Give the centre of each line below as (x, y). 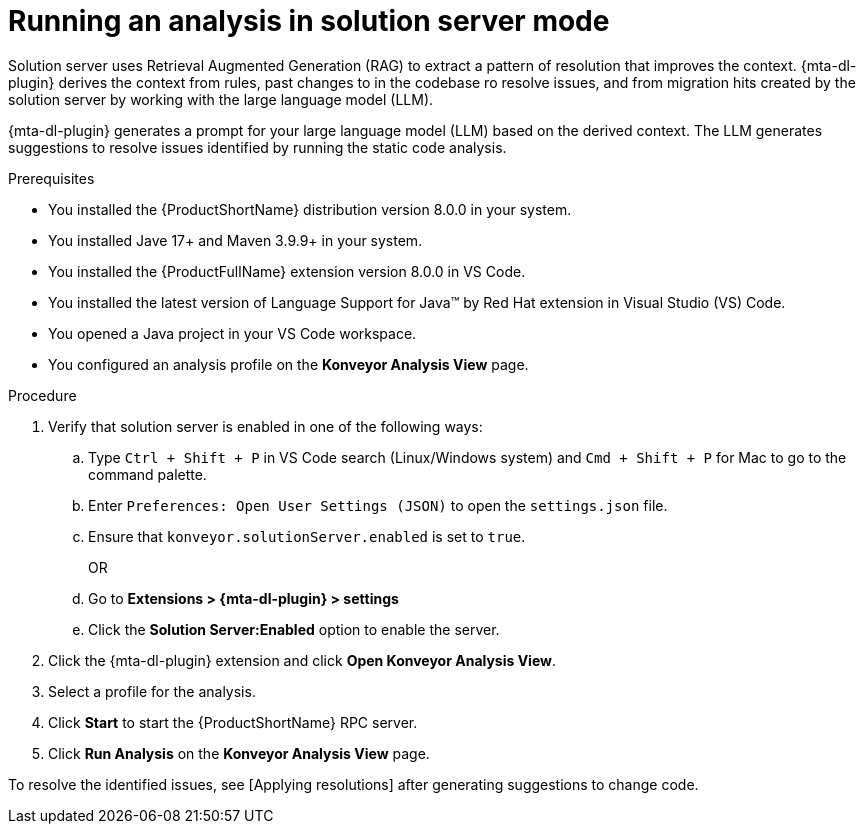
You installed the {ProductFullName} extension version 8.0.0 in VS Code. (287, 271)
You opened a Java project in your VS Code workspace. (232, 333)
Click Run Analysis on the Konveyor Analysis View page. (239, 753)
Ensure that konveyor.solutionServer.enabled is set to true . (307, 536)
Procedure (42, 395)
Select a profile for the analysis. (152, 691)
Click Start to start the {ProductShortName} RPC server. (233, 722)
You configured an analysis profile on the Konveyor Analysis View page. (288, 364)
